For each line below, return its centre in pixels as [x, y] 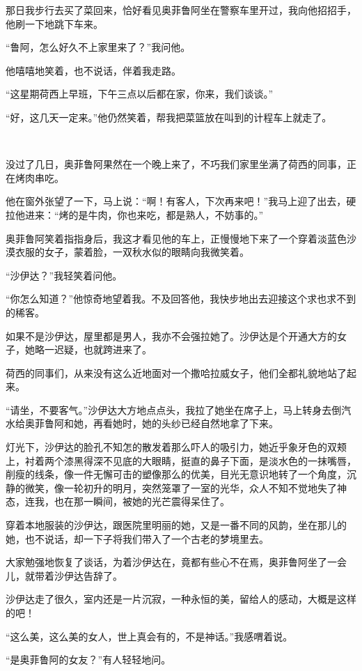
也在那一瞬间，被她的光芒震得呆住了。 [142, 501]
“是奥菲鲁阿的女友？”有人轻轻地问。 [88, 660]
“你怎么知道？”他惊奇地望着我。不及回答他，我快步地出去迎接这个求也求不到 [181, 299]
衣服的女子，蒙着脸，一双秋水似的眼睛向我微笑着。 [132, 252]
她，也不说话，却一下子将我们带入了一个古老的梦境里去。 [137, 538]
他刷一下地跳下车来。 [54, 23]
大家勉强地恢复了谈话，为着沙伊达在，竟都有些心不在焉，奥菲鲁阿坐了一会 [176, 562]
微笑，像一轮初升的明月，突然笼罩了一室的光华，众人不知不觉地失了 [181, 487]
